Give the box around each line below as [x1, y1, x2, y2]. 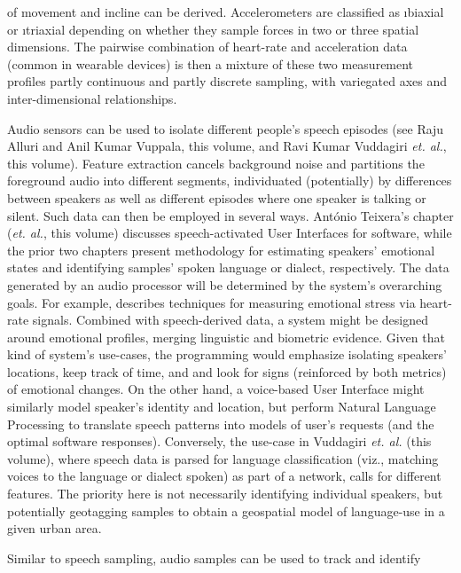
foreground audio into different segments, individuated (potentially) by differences [7, 171, 452, 190]
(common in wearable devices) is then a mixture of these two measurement [7, 54, 414, 73]
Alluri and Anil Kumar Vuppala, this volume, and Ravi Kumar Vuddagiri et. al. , [7, 137, 447, 155]
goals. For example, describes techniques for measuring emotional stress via [7, 293, 416, 311]
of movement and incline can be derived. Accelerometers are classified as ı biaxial [7, 3, 444, 20]
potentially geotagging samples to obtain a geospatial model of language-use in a [7, 501, 445, 520]
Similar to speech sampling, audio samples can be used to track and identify [7, 548, 421, 567]
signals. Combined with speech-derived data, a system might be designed [32, 310, 428, 329]
